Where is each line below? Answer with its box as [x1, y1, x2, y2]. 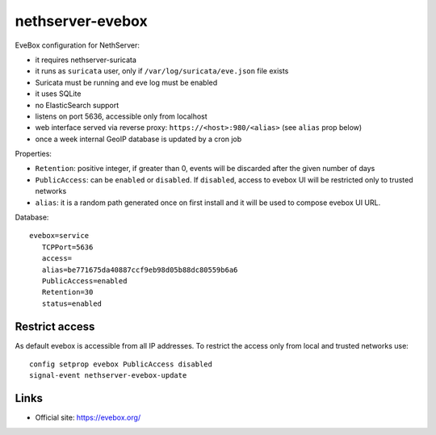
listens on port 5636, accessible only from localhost [35, 111, 208, 121]
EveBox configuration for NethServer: [15, 40, 140, 50]
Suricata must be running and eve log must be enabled [35, 77, 218, 87]
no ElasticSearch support [35, 100, 119, 110]
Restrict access [15, 320, 95, 333]
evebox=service [29, 231, 90, 241]
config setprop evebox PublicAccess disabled [29, 360, 213, 369]
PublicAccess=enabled [41, 276, 128, 286]
